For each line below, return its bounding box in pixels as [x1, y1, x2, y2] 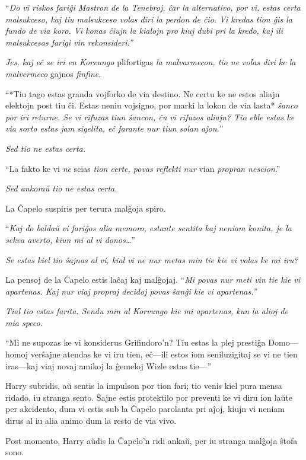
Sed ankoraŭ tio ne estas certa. [5, 182, 117, 194]
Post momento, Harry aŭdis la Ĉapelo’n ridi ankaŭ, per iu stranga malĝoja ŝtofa [5, 434, 298, 446]
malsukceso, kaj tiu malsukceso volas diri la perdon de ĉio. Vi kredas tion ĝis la [5, 12, 292, 25]
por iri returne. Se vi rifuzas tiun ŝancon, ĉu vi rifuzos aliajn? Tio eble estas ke [5, 110, 295, 123]
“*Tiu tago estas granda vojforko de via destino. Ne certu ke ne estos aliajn [5, 87, 280, 100]
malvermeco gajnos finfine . [5, 67, 101, 79]
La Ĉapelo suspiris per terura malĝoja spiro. [5, 202, 166, 214]
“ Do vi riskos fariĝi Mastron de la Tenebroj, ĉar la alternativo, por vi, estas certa [5, 1, 301, 13]
